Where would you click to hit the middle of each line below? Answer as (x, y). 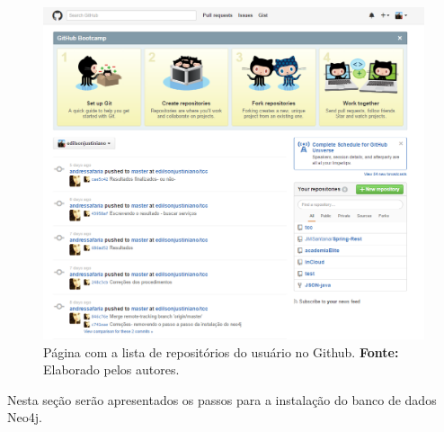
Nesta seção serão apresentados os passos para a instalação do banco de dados (222, 399)
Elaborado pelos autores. (111, 369)
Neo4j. (25, 417)
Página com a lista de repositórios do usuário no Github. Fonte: (221, 351)
